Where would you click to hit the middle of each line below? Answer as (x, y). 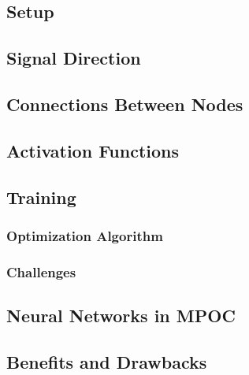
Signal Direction (74, 58)
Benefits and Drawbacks (107, 361)
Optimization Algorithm (85, 235)
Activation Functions (93, 150)
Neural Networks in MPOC (121, 315)
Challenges (41, 271)
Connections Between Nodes (125, 104)
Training (41, 197)
